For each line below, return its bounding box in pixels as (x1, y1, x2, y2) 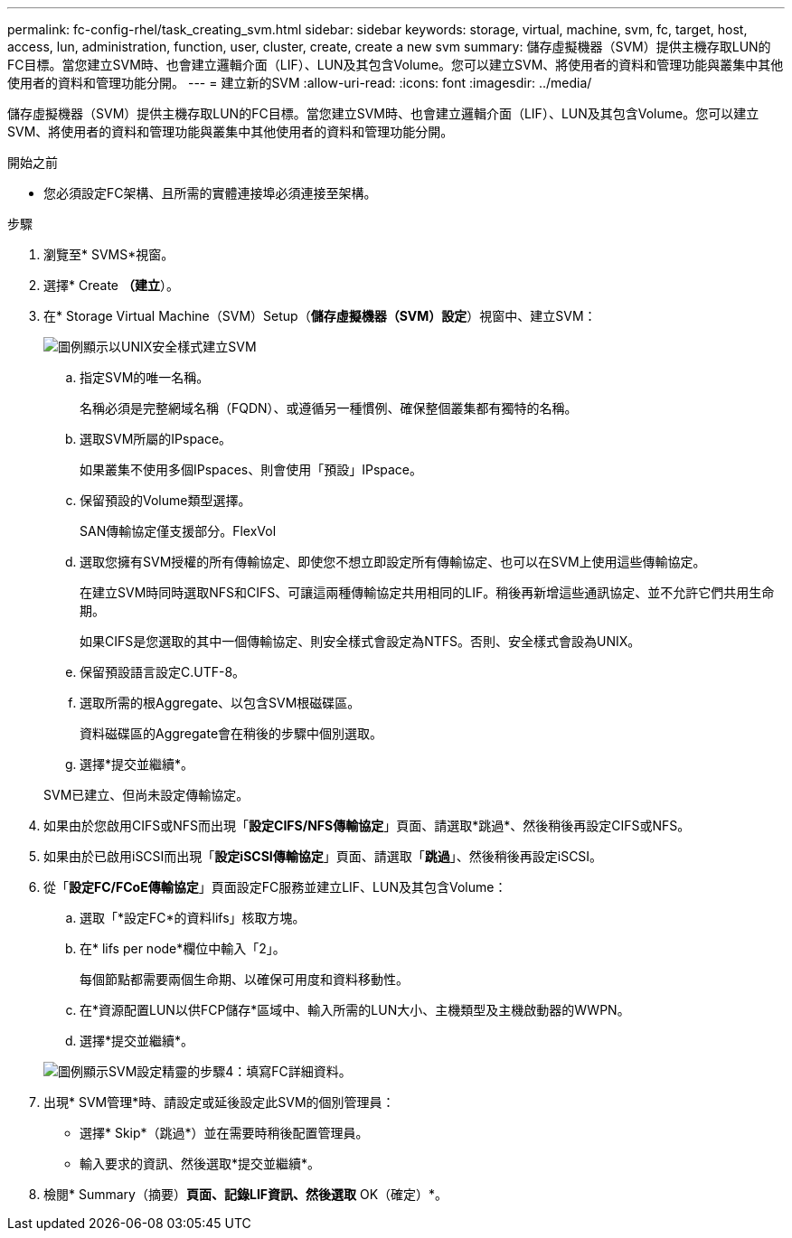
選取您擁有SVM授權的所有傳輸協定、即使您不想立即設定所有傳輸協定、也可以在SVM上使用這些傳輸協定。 (80, 554, 706, 569)
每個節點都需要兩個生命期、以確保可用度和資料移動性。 (80, 971, 409, 987)
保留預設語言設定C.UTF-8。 (80, 664, 246, 680)
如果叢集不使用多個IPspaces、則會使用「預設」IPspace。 (80, 462, 423, 477)
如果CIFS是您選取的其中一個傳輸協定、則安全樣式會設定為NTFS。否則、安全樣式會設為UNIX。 (80, 633, 641, 649)
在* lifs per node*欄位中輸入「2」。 (80, 941, 286, 956)
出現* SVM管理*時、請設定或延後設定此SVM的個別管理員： (43, 1094, 395, 1110)
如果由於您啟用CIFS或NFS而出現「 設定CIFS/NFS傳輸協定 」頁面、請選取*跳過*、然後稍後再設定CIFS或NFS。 (43, 818, 691, 833)
